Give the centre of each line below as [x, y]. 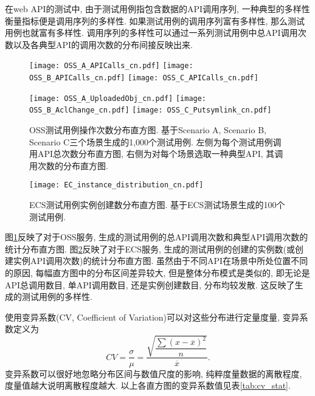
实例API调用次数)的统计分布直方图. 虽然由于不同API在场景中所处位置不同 [161, 261]
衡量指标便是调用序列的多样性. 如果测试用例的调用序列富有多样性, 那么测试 [155, 20]
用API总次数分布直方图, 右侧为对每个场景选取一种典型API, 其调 [156, 154]
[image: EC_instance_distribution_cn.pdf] [116, 185]
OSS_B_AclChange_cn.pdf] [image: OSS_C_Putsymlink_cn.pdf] [151, 110]
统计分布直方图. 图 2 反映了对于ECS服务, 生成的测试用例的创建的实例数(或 [150, 248]
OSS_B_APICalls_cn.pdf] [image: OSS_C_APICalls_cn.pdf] [144, 78]
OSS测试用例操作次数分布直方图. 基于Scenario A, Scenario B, [148, 130]
